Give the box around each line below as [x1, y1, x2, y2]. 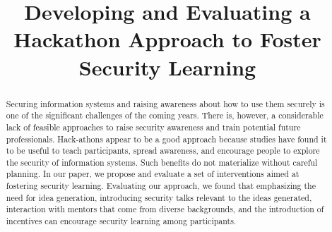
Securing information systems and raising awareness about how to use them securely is [6, 97, 325, 109]
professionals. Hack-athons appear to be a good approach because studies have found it [6, 133, 327, 145]
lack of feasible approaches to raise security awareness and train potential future [6, 121, 301, 133]
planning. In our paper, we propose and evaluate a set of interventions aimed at [6, 168, 300, 180]
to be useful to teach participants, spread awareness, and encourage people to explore [6, 145, 320, 157]
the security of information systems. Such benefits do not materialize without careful [6, 156, 318, 168]
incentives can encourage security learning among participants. [6, 215, 237, 227]
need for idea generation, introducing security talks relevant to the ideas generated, [6, 191, 312, 203]
